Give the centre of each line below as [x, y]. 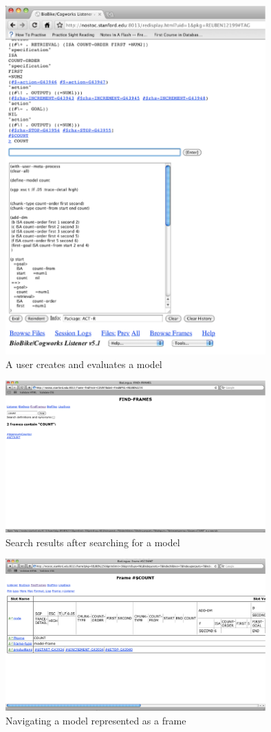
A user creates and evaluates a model [84, 364]
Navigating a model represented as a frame [96, 720]
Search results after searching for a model [93, 542]
